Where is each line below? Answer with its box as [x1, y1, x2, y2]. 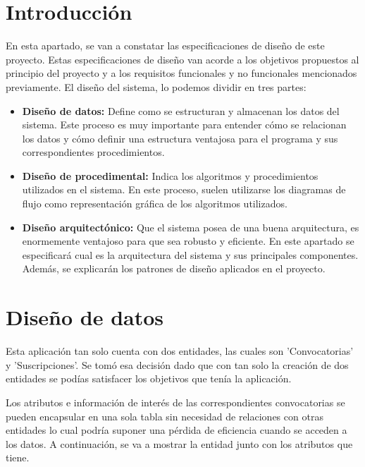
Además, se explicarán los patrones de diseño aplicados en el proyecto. [22, 261, 326, 276]
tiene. [6, 450, 30, 465]
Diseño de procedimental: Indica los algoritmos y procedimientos [22, 168, 318, 183]
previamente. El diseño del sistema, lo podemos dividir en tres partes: [6, 79, 307, 94]
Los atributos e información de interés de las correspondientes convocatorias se [6, 394, 345, 409]
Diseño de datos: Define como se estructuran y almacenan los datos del [22, 103, 340, 118]
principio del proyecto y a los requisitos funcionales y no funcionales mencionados [6, 66, 357, 80]
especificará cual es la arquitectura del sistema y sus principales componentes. [22, 247, 359, 262]
